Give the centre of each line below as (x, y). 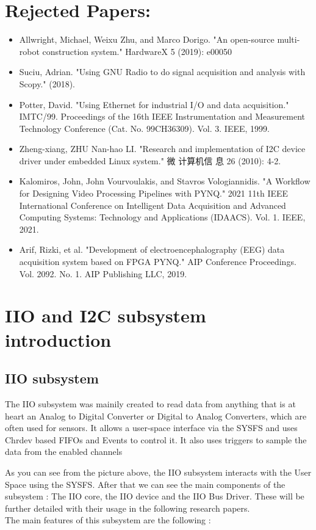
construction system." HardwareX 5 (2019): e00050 (137, 51)
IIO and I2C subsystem (106, 315)
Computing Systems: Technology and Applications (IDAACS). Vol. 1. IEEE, (162, 217)
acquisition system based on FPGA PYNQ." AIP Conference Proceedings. (158, 262)
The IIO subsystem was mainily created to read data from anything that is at (150, 403)
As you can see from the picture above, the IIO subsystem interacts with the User (158, 472)
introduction (58, 339)
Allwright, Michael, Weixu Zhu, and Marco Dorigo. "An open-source (147, 39)
